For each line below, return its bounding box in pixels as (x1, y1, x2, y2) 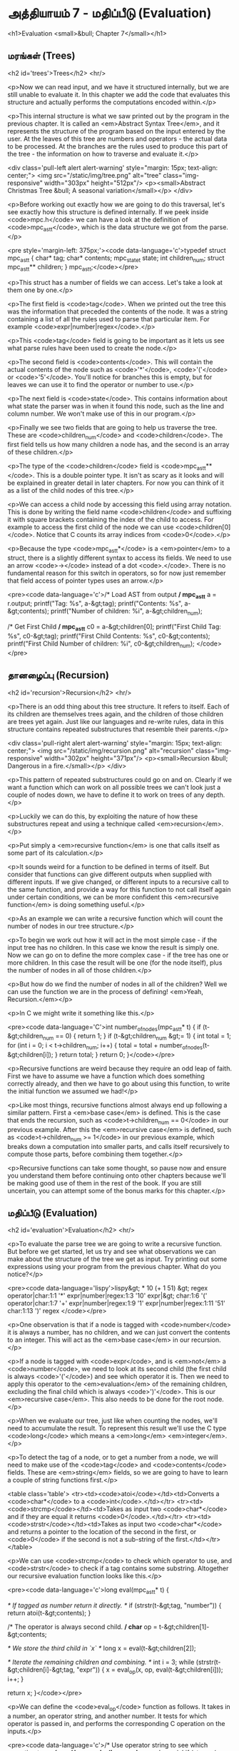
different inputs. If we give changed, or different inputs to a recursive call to (7, 877, 230, 886)
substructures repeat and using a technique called (7, 819, 156, 828)
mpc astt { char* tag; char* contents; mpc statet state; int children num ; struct (7, 254, 225, 264)
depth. (205, 791, 225, 799)
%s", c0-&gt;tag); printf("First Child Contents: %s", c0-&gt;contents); (7, 631, 210, 640)
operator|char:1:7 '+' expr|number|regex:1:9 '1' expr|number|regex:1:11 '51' (7, 1299, 226, 1308)
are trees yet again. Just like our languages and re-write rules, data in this (7, 717, 224, 726)
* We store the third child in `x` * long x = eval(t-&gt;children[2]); (7, 1644, 196, 1652)
